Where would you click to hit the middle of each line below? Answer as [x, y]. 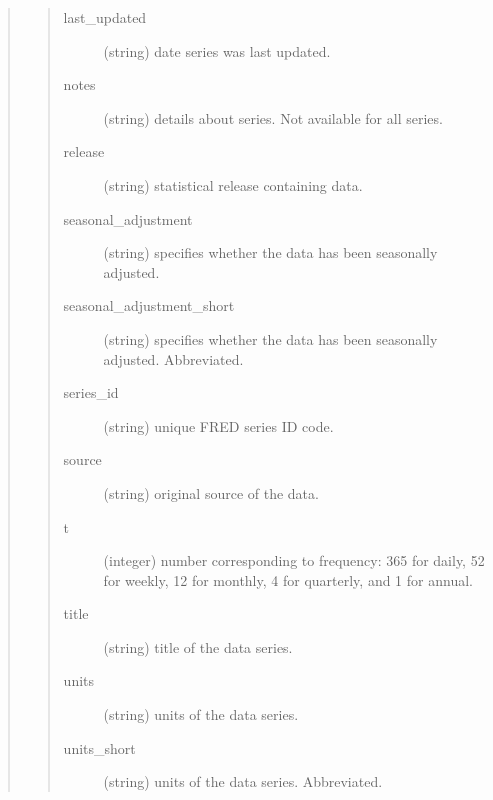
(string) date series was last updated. [217, 50]
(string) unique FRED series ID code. [218, 425]
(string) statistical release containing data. [233, 184]
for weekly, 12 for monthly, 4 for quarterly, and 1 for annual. [288, 579]
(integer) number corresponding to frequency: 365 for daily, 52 [294, 560]
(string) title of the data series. [198, 646]
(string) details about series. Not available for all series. [273, 117]
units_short [99, 747]
